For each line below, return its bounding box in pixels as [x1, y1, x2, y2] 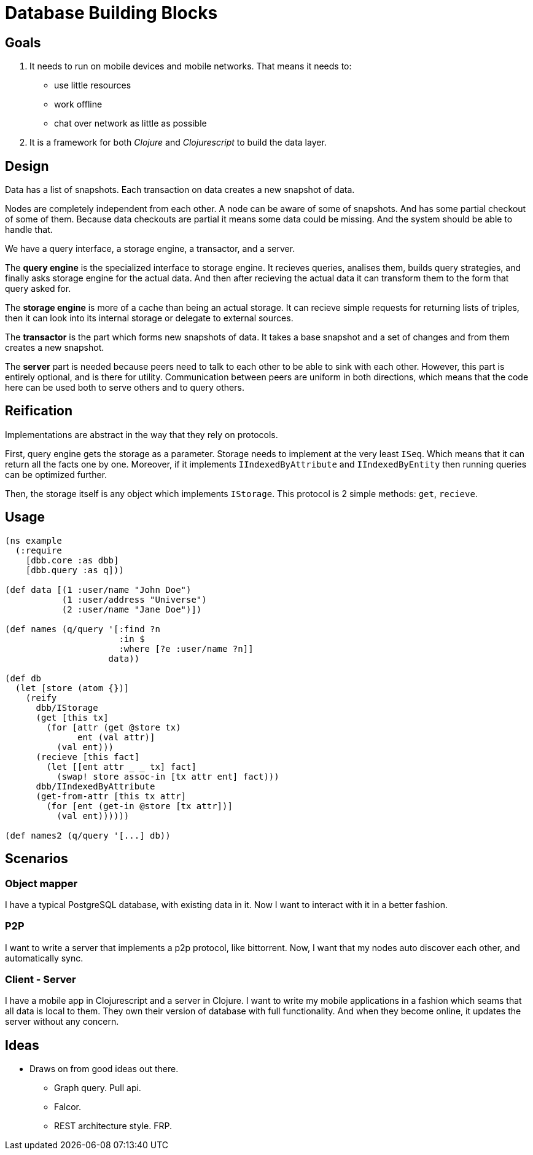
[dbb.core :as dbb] [25, 555, 119, 565]
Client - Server [5, 973, 76, 986]
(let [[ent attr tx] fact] [46, 761, 196, 772]
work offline [54, 99, 103, 110]
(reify [25, 692, 57, 703]
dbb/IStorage [36, 702, 98, 713]
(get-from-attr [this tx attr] [36, 791, 187, 801]
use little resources [54, 80, 131, 91]
